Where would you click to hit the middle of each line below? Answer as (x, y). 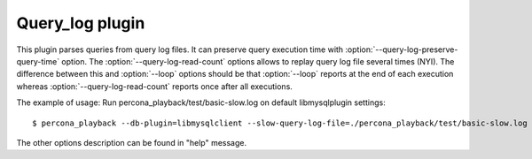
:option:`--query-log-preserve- (402, 49)
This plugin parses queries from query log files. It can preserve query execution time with (180, 49)
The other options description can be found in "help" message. (132, 142)
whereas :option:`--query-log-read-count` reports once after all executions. (154, 86)
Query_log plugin (81, 23)
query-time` (38, 61)
